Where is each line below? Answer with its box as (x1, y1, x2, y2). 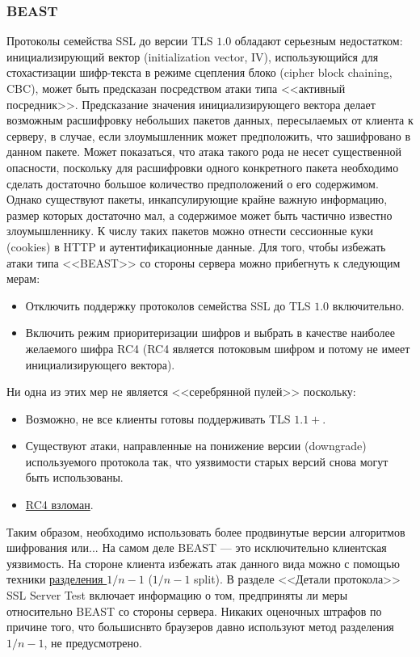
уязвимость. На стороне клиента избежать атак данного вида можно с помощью (6, 554, 400, 571)
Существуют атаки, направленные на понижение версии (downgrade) (25, 437, 367, 454)
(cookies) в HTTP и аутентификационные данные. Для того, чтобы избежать (6, 238, 386, 255)
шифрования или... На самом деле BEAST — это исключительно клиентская (6, 539, 387, 556)
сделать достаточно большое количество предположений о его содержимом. (6, 175, 379, 192)
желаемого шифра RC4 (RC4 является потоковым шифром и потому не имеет (25, 339, 410, 356)
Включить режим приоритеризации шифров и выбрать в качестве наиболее (25, 324, 395, 341)
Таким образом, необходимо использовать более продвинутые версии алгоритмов (6, 523, 405, 540)
